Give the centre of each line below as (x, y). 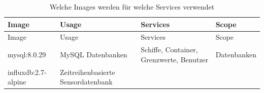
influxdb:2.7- (27, 72)
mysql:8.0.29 (27, 55)
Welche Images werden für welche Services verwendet (132, 7)
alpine (17, 82)
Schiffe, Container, (169, 50)
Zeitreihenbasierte (88, 72)
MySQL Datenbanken (94, 55)
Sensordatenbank (86, 82)
